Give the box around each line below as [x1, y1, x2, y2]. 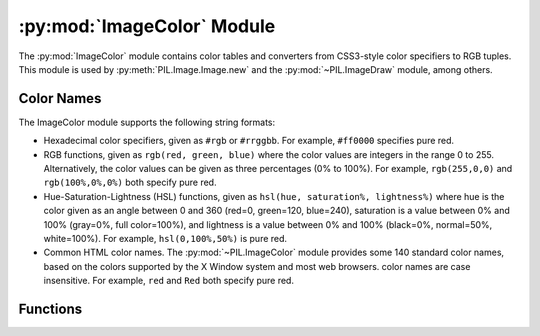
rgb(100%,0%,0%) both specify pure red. [43, 176, 217, 189]
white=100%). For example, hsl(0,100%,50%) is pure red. [43, 232, 288, 244]
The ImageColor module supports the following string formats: [18, 116, 276, 128]
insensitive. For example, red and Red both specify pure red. [43, 275, 295, 287]
